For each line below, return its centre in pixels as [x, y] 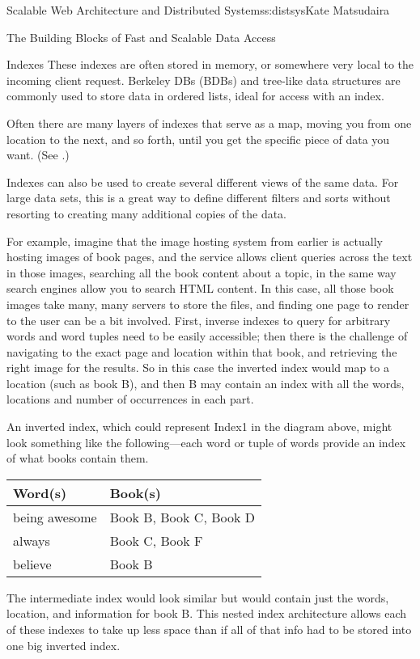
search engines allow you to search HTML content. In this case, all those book [200, 288]
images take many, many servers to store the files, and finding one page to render [208, 304]
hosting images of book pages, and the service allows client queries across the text [210, 257]
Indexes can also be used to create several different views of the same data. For [203, 182]
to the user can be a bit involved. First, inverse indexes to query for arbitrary [199, 320]
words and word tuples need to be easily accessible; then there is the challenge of [207, 336]
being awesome [55, 517]
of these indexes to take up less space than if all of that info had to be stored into [209, 629]
